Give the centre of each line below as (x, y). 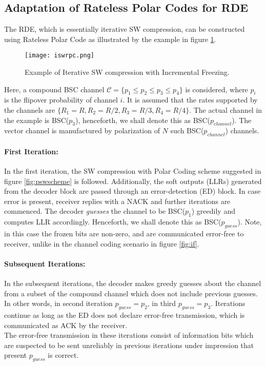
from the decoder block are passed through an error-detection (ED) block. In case (132, 191)
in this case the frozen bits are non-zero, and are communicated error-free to (124, 233)
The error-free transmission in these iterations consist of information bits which (129, 335)
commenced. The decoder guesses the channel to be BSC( (95, 211)
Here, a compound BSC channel (54, 89)
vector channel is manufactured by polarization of (82, 130)
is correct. (63, 355)
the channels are (30, 110)
